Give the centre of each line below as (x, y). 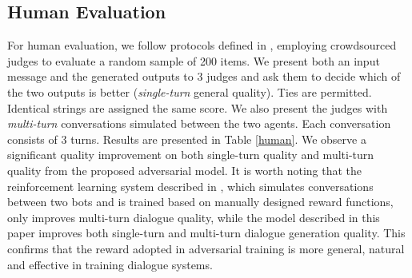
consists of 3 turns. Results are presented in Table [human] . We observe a (187, 139)
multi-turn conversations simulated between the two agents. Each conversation (199, 123)
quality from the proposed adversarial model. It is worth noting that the (185, 170)
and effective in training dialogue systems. (110, 264)
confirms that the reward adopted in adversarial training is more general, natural (206, 248)
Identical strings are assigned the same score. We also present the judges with (198, 107)
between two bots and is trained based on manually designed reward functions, (200, 202)
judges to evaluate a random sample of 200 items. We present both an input (194, 60)
